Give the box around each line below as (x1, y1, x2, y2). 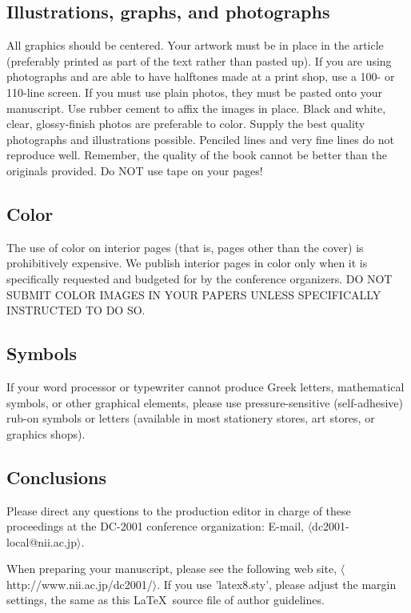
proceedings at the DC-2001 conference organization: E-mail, (6, 518, 304, 535)
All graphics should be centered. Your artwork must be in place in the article (6, 37, 384, 54)
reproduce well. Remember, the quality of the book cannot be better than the (6, 146, 387, 163)
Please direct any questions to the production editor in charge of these (6, 502, 351, 519)
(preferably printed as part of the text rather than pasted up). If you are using (6, 52, 392, 69)
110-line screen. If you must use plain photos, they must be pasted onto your (6, 83, 382, 100)
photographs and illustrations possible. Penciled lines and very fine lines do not (6, 130, 395, 147)
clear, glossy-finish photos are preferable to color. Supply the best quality (6, 115, 365, 132)
